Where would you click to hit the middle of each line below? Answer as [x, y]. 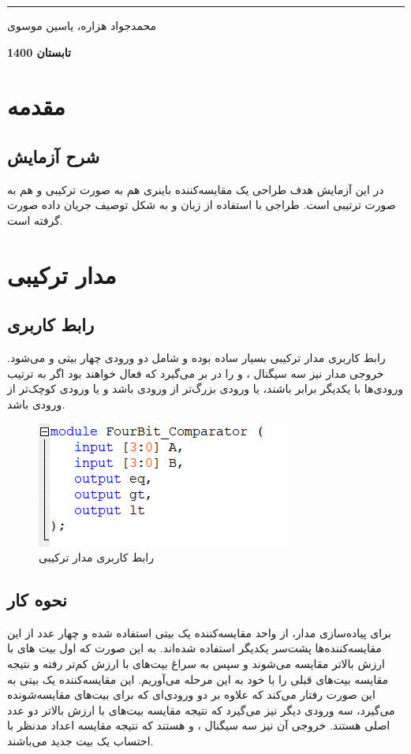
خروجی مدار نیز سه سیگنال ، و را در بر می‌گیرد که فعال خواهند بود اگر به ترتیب [196, 373]
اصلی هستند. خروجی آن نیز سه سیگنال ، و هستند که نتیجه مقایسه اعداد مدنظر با [199, 725]
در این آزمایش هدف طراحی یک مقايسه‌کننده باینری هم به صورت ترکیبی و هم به [196, 189]
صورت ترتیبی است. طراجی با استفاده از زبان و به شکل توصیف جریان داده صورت [202, 205]
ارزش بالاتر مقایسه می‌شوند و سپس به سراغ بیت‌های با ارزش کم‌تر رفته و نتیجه [196, 664]
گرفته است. [35, 220]
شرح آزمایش [54, 156]
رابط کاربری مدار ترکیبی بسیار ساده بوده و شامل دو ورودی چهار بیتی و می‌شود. [196, 358]
